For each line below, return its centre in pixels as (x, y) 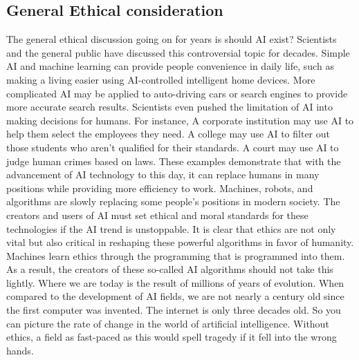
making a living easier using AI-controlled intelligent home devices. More (161, 79)
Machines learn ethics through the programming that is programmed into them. (176, 255)
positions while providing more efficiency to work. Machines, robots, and (160, 188)
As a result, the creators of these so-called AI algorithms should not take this (170, 269)
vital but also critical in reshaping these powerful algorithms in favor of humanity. (180, 242)
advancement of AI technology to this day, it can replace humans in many (163, 174)
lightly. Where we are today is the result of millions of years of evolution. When (175, 282)
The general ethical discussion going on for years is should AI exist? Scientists (172, 39)
